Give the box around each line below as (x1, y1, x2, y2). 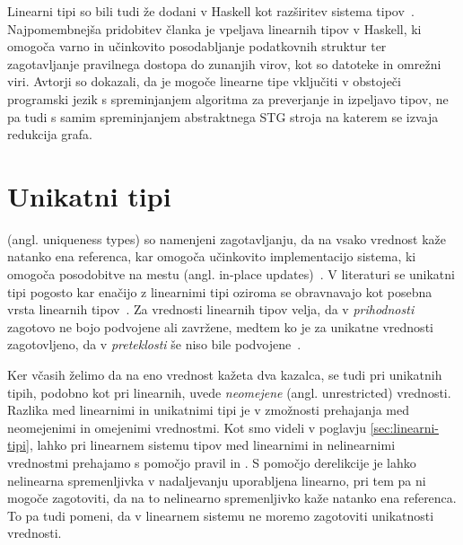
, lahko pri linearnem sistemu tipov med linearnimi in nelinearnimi (29, 435, 396, 454)
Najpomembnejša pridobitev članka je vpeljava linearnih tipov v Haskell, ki (7, 19, 422, 38)
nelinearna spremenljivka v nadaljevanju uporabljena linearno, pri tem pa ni (7, 470, 426, 489)
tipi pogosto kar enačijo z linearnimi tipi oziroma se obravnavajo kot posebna (7, 282, 432, 301)
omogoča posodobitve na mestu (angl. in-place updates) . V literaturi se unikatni (7, 265, 455, 284)
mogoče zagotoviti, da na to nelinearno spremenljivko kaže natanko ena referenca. (7, 488, 457, 507)
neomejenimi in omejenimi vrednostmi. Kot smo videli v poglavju (7, 418, 366, 436)
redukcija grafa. (7, 125, 92, 144)
